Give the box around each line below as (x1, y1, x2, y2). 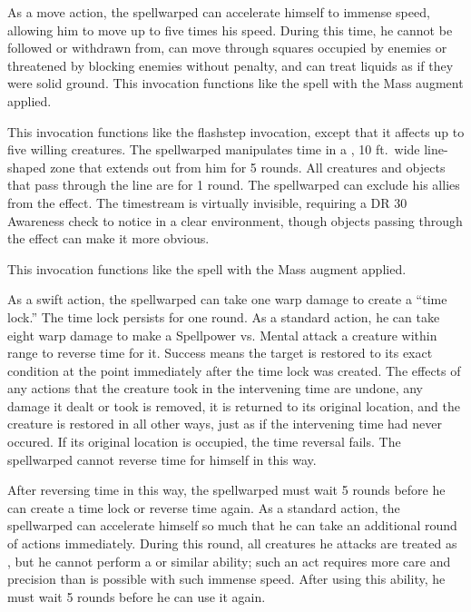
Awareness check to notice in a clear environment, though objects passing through (7, 211, 463, 230)
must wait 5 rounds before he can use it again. (7, 587, 266, 606)
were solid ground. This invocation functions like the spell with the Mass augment (7, 74, 464, 93)
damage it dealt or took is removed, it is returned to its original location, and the (7, 396, 460, 415)
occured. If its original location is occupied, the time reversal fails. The (7, 432, 401, 451)
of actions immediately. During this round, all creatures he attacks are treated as (7, 534, 457, 553)
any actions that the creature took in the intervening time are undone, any (7, 379, 423, 398)
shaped (7, 157, 46, 176)
